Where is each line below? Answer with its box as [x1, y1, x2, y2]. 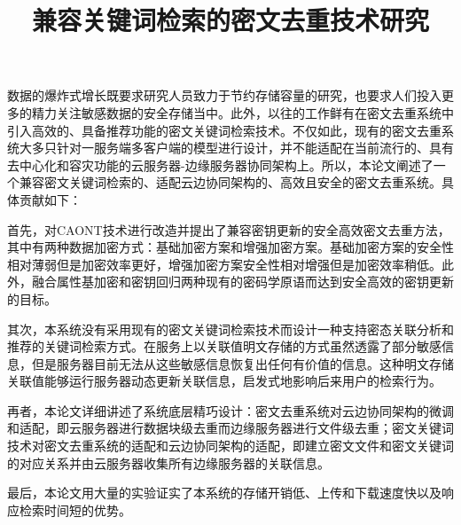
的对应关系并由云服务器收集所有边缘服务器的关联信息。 [7, 453, 330, 472]
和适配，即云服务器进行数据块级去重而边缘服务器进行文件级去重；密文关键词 [7, 419, 454, 437]
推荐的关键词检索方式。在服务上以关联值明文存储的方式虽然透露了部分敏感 [7, 337, 441, 356]
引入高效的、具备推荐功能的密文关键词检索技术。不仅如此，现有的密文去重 [7, 121, 441, 139]
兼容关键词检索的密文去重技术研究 [31, 2, 429, 38]
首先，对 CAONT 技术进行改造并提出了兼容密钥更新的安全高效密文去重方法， [7, 220, 450, 239]
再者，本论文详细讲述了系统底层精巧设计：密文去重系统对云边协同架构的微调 [7, 401, 454, 419]
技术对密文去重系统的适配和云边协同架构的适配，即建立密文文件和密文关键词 [7, 436, 454, 455]
